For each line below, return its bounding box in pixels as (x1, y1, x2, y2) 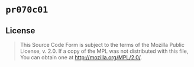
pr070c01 (5, 4, 48, 15)
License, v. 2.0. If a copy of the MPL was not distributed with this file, (20, 47, 189, 55)
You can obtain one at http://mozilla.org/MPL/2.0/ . (20, 54, 143, 60)
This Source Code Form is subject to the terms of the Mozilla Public (20, 42, 185, 48)
